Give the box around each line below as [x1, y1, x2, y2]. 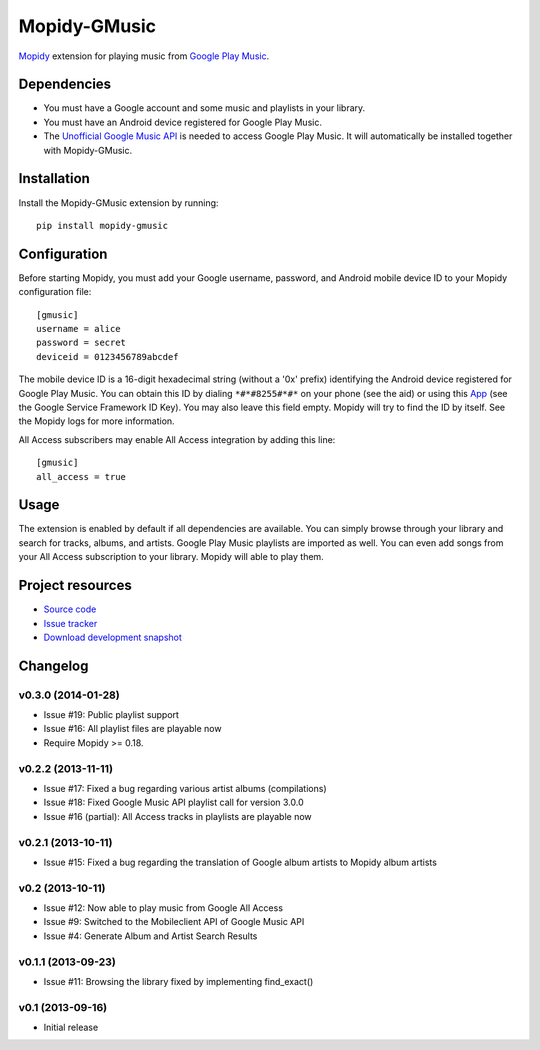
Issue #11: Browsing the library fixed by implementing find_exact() [43, 975, 314, 987]
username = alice [36, 323, 121, 334]
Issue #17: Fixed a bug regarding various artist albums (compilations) [43, 782, 327, 794]
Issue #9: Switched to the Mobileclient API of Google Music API [43, 916, 305, 928]
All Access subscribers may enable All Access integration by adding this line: [18, 433, 336, 445]
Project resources [18, 577, 132, 594]
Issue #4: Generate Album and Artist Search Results [43, 930, 258, 942]
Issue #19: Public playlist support [43, 709, 180, 721]
